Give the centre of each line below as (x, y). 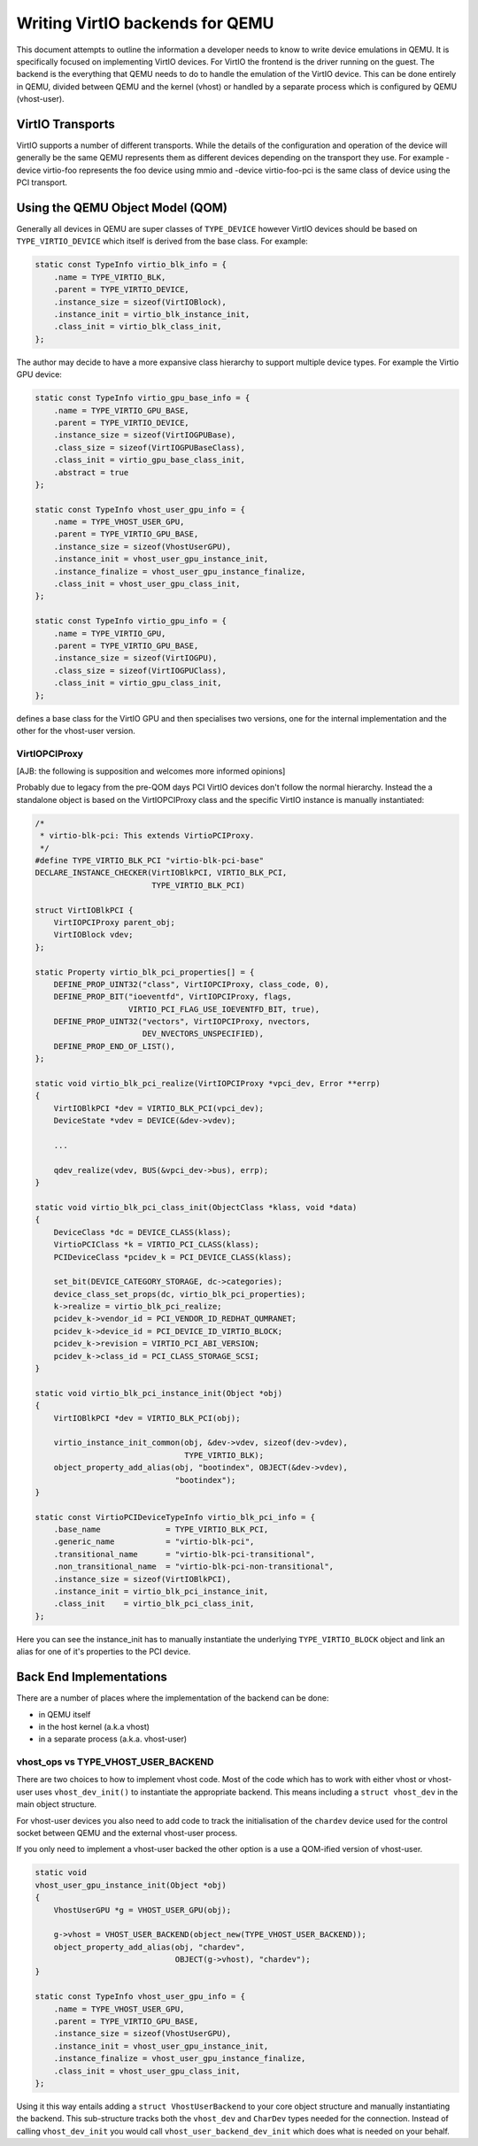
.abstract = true (91, 472)
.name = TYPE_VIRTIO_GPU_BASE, (121, 410)
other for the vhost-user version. (76, 730)
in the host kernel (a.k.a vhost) (94, 1726)
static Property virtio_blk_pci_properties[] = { (145, 972)
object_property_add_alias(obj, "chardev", (149, 1947)
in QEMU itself (65, 1714)
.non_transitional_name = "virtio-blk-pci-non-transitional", (194, 1567)
